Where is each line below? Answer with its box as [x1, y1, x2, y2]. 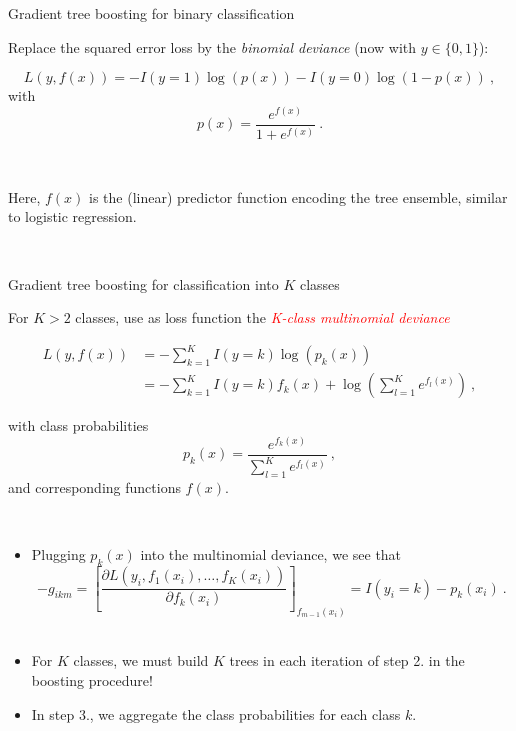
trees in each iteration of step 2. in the [229, 650, 465, 671]
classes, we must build [73, 650, 209, 671]
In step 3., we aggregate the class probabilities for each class [31, 703, 401, 724]
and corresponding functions [8, 477, 181, 498]
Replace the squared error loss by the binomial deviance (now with [8, 36, 417, 57]
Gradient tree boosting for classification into [8, 273, 279, 294]
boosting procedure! [31, 670, 153, 691]
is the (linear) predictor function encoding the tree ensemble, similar [89, 186, 508, 207]
